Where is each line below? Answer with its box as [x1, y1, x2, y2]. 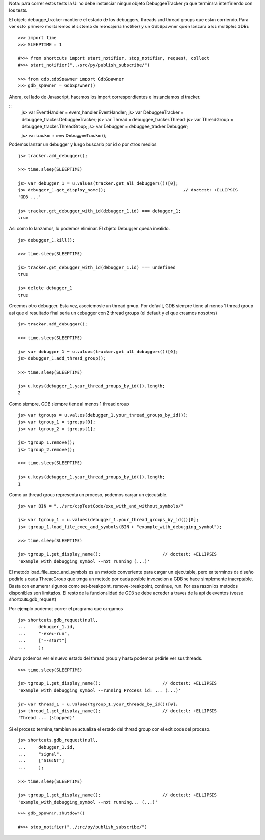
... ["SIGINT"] [18, 758, 65, 763]
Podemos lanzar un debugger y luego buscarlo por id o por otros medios [9, 141, 157, 147]
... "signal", [18, 751, 62, 757]
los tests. [9, 7, 27, 13]
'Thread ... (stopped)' [18, 715, 75, 721]
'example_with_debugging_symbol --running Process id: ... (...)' [18, 687, 181, 693]
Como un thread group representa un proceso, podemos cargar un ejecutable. [9, 492, 168, 498]
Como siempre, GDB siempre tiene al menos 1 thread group [9, 401, 129, 407]
